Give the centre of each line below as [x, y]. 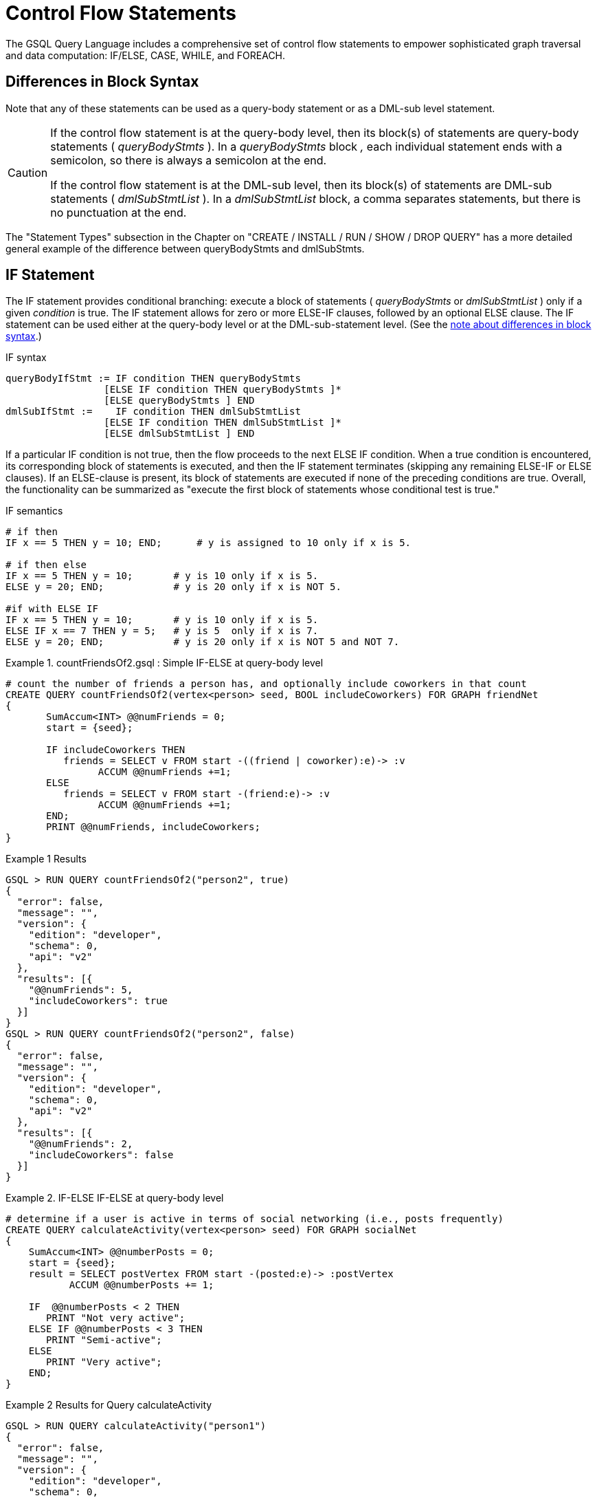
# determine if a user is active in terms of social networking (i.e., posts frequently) [255, 1219]
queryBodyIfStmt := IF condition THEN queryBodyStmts [153, 379]
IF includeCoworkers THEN [116, 750]
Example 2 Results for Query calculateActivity [109, 1405]
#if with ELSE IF [52, 609]
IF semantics [34, 511]
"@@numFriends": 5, [81, 990]
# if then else [46, 565]
